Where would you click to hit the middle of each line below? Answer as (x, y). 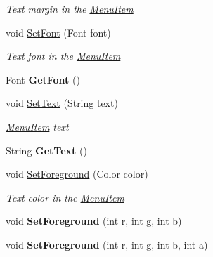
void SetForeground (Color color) (77, 174)
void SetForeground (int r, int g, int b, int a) (107, 244)
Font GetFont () (43, 79)
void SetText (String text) (62, 103)
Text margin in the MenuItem (70, 8)
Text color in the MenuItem (65, 197)
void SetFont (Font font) (58, 32)
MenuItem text (37, 126)
